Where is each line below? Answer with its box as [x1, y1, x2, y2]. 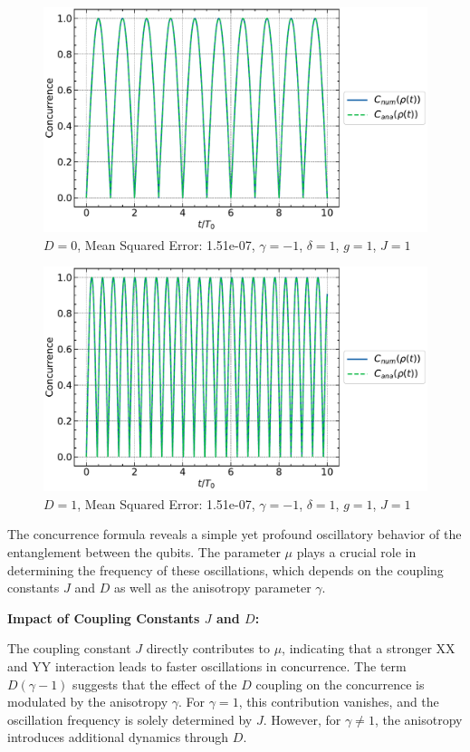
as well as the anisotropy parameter [113, 578, 312, 597]
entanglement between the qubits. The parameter [7, 543, 281, 561]
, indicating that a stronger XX [282, 639, 456, 658]
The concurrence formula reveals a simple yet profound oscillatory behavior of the [7, 525, 462, 544]
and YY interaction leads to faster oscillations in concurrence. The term [7, 656, 407, 675]
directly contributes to [146, 639, 270, 658]
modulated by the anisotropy [7, 692, 168, 711]
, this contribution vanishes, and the [238, 692, 439, 711]
